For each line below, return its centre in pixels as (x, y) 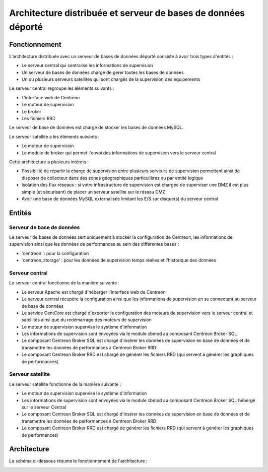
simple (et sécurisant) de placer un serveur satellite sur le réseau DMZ (94, 192)
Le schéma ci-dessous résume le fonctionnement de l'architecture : (78, 461)
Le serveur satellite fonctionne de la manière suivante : (65, 384)
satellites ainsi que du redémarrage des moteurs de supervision (87, 320)
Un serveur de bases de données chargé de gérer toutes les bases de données (102, 72)
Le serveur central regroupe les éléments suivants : (62, 88)
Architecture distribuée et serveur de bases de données (127, 13)
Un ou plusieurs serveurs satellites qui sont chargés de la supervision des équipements (111, 79)
